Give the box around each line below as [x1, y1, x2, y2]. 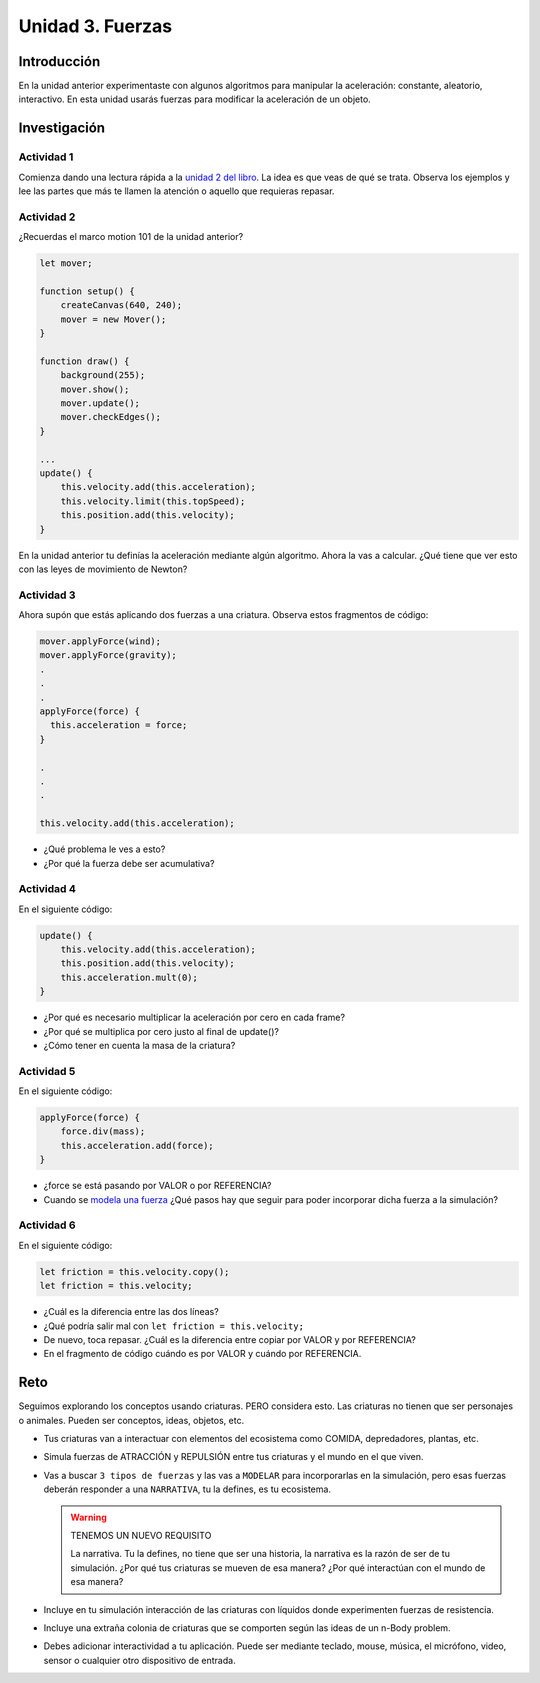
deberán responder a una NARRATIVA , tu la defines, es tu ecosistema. [43, 1483, 332, 1495]
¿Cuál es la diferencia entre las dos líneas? [43, 1306, 219, 1318]
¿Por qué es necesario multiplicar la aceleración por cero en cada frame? [43, 1011, 345, 1024]
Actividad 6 [18, 1218, 76, 1232]
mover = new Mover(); [60, 313, 167, 325]
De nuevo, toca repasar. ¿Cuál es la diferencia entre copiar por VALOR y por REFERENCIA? [43, 1333, 417, 1345]
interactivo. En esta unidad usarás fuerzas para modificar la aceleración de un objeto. [18, 93, 372, 105]
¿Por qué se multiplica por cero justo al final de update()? [43, 1025, 280, 1037]
